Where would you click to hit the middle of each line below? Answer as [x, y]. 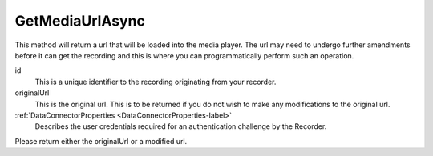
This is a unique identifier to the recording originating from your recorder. [156, 82]
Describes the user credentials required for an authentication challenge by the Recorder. [181, 126]
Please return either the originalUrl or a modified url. [101, 141]
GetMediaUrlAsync [80, 21]
